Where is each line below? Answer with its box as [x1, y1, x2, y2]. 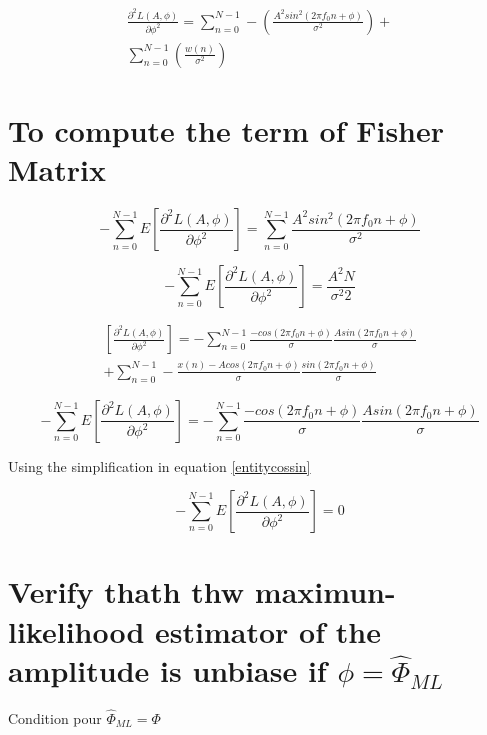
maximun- [254, 571, 396, 612]
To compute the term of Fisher [8, 110, 445, 151]
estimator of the [155, 610, 381, 651]
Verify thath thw [8, 571, 245, 612]
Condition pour [8, 707, 102, 728]
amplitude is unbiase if [8, 649, 327, 690]
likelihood [8, 610, 145, 651]
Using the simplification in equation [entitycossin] [8, 455, 311, 476]
